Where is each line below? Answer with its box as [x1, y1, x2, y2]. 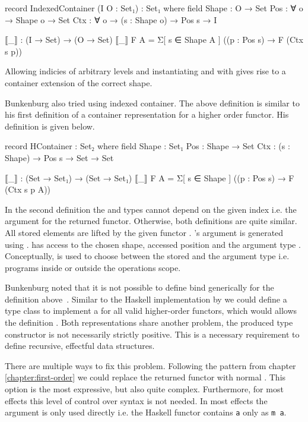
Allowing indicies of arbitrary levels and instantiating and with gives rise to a [5, 65, 286, 77]
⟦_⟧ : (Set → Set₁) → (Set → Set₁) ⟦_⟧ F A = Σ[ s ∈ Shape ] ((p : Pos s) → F [5, 171, 294, 184]
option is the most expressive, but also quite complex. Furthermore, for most [5, 383, 284, 395]
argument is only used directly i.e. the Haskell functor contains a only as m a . [5, 406, 287, 418]
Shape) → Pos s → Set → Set [5, 151, 114, 163]
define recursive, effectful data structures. [5, 339, 155, 352]
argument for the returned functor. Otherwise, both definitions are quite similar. [5, 215, 297, 227]
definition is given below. [5, 119, 95, 132]
